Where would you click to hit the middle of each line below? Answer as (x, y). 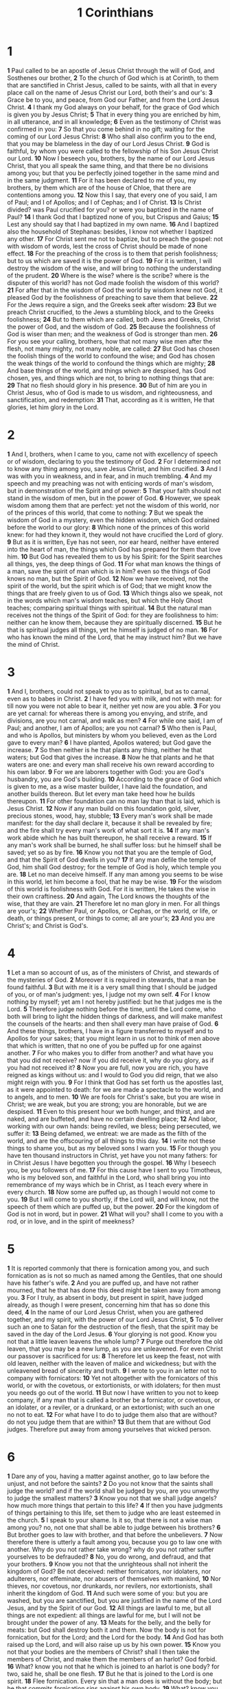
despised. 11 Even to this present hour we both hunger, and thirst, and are (111, 1111)
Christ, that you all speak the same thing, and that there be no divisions (108, 165)
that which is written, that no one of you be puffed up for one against (104, 1046)
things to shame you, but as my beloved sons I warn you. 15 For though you (114, 1148)
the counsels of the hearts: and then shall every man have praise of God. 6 (113, 1024)
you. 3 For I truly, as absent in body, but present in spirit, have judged (105, 1297)
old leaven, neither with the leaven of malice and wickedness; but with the (112, 1363)
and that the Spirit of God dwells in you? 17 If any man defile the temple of (112, 860)
